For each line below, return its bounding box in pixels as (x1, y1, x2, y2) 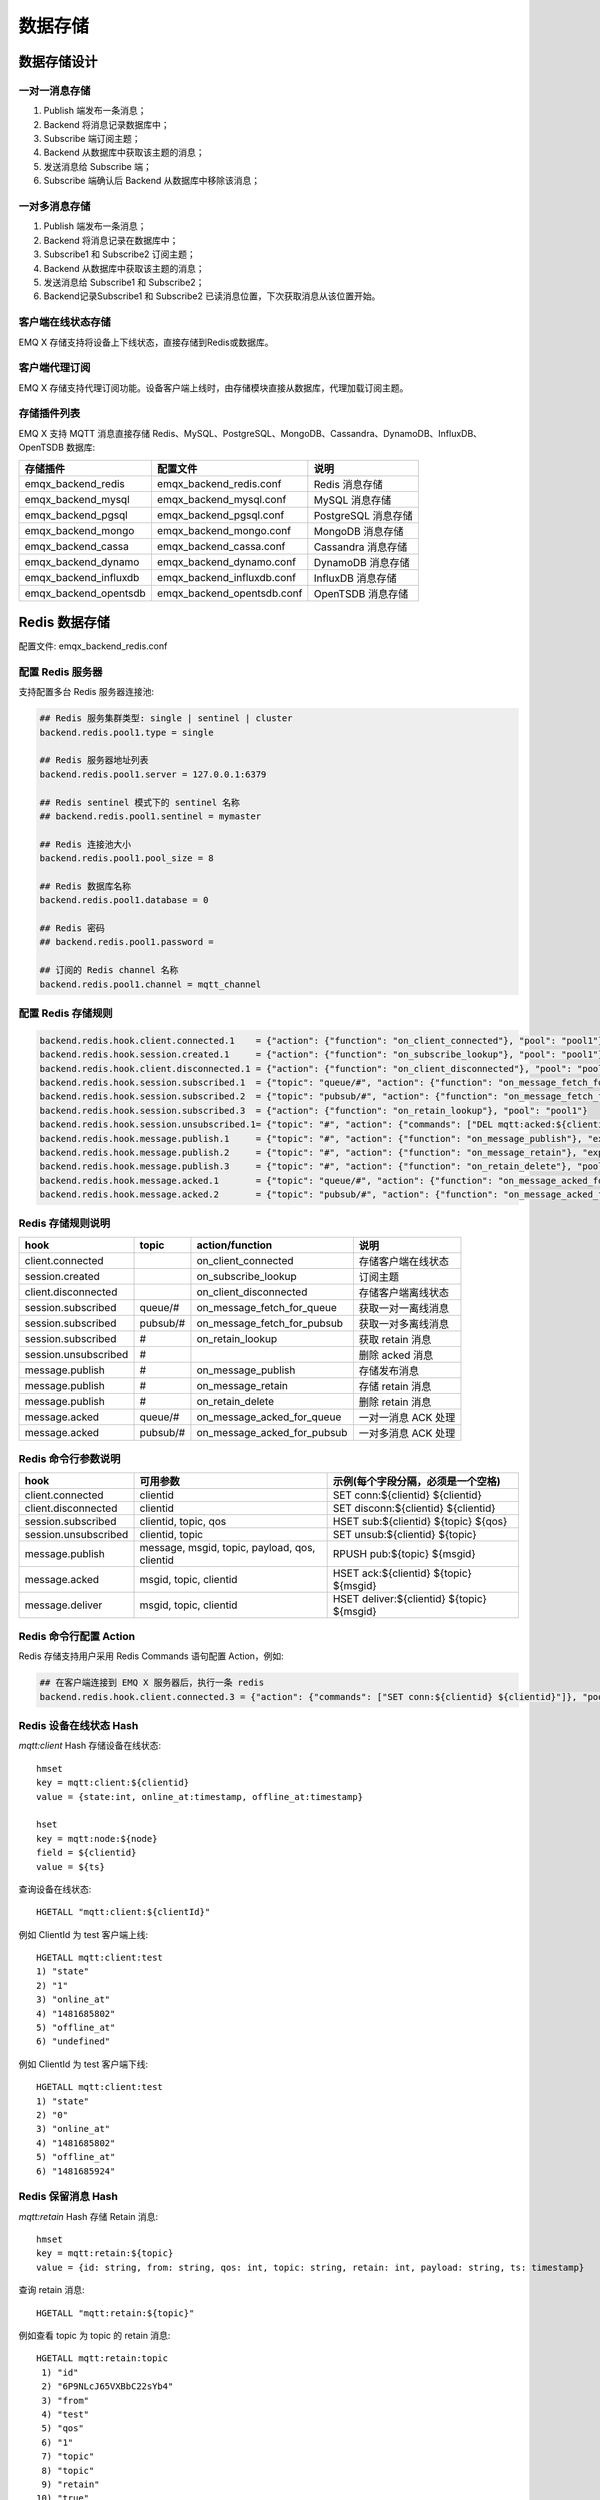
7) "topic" (41, 2451, 95, 2462)
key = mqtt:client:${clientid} (36, 1777, 190, 1789)
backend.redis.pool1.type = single (39, 726, 214, 738)
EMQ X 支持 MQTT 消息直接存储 (18, 427, 151, 439)
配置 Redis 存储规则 (18, 1006, 114, 1020)
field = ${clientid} (36, 1847, 137, 1859)
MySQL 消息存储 (313, 493, 392, 507)
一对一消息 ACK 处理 (358, 1410, 456, 1424)
